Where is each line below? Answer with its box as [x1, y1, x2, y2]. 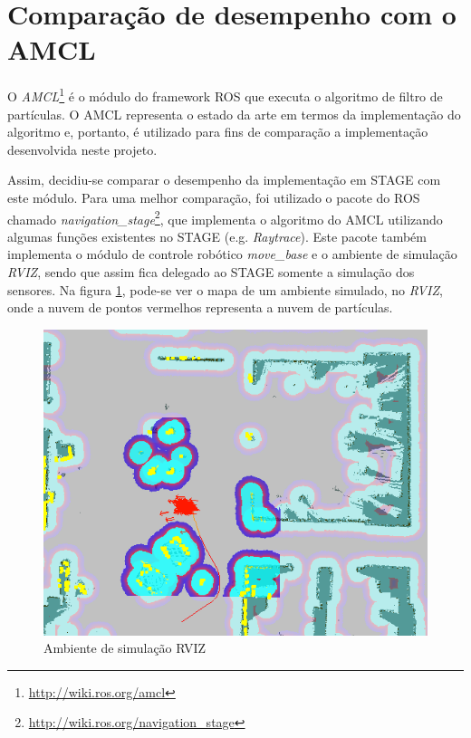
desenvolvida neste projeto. [7, 139, 158, 158]
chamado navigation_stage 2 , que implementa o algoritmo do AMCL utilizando [7, 206, 443, 228]
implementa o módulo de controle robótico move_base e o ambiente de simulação [7, 244, 457, 264]
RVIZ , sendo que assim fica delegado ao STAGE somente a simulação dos [7, 262, 415, 281]
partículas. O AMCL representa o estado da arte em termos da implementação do [7, 104, 461, 123]
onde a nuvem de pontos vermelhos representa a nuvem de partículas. [7, 298, 393, 317]
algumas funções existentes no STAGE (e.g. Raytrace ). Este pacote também [7, 226, 427, 245]
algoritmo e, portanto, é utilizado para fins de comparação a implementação [7, 122, 428, 141]
